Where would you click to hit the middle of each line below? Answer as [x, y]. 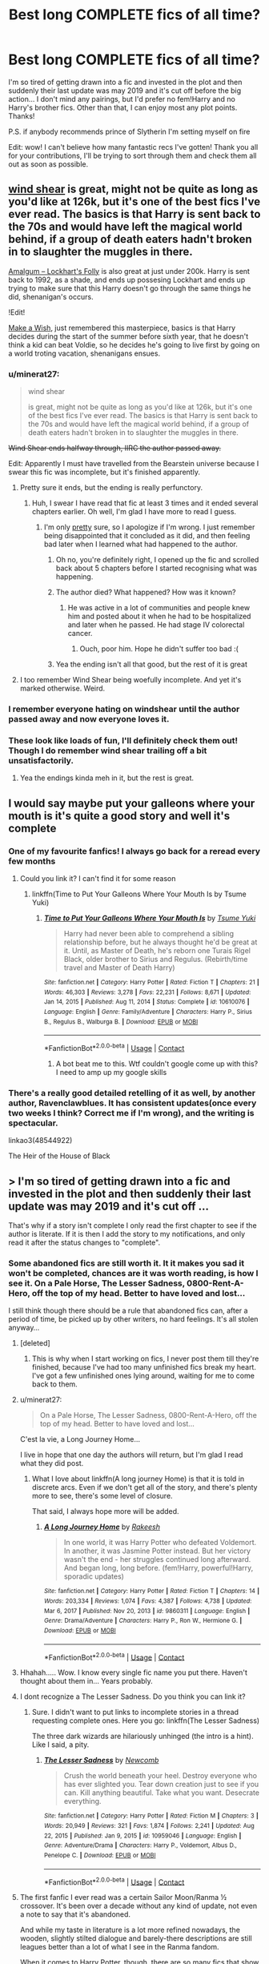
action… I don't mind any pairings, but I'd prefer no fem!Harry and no [122, 99]
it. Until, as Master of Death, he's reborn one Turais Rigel [157, 950]
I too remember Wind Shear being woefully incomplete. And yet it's [130, 680]
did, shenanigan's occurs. [51, 296]
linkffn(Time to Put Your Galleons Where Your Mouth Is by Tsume [139, 894]
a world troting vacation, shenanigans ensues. [84, 353]
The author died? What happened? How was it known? [146, 592]
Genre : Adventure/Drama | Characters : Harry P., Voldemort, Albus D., [141, 1845]
